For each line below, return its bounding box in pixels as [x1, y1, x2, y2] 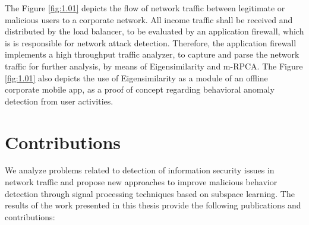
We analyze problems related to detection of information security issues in [5, 164, 275, 176]
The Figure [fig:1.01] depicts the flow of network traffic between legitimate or [5, 2, 285, 14]
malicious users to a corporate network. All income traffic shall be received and [5, 13, 293, 26]
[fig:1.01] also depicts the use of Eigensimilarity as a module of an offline [5, 71, 268, 84]
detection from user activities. [5, 94, 113, 107]
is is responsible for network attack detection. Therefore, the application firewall [5, 36, 297, 49]
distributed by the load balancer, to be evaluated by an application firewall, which [5, 25, 304, 37]
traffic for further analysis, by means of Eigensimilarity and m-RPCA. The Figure [5, 59, 303, 72]
